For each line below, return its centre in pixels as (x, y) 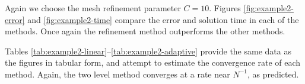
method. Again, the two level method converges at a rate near (117, 74)
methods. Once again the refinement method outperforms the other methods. (145, 31)
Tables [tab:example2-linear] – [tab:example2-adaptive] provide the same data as (148, 51)
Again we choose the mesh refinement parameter (93, 8)
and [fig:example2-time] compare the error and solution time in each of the (163, 19)
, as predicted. (273, 74)
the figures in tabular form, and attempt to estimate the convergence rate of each (153, 62)
